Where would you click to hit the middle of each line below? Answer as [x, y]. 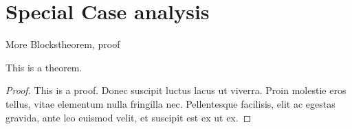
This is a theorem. [44, 67]
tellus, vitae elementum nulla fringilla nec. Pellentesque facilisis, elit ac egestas [170, 103]
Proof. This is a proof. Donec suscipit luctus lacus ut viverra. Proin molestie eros [176, 90]
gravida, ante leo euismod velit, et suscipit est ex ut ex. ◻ [129, 117]
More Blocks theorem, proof [63, 44]
